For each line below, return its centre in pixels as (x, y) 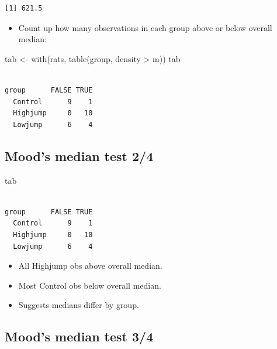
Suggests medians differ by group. (79, 305)
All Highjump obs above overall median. (90, 266)
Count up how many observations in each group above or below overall (145, 27)
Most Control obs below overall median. (90, 285)
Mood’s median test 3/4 (79, 336)
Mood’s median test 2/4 (79, 155)
